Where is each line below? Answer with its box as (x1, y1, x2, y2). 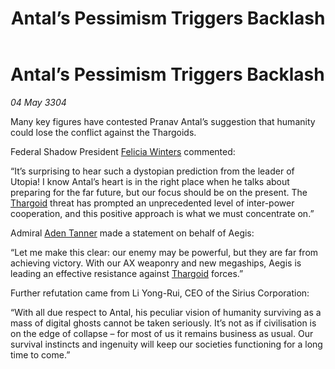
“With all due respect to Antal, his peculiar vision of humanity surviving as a (10, 306, 322, 318)
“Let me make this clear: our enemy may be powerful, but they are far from (10, 246, 319, 258)
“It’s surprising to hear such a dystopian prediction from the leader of (10, 165, 295, 177)
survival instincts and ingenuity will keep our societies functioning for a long (10, 338, 323, 350)
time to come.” (10, 348, 71, 361)
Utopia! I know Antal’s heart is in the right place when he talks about (10, 175, 290, 187)
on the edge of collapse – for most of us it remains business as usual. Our (10, 327, 314, 339)
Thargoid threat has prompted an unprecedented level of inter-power (10, 197, 295, 209)
